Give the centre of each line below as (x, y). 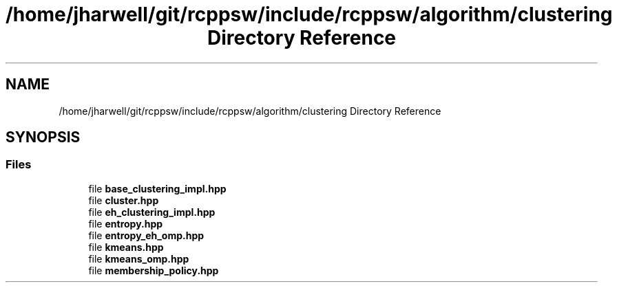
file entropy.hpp (126, 223)
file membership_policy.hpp (154, 270)
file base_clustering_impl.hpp (157, 188)
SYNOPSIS (43, 137)
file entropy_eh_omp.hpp (146, 235)
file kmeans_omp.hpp (139, 258)
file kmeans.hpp (126, 247)
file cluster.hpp (124, 200)
